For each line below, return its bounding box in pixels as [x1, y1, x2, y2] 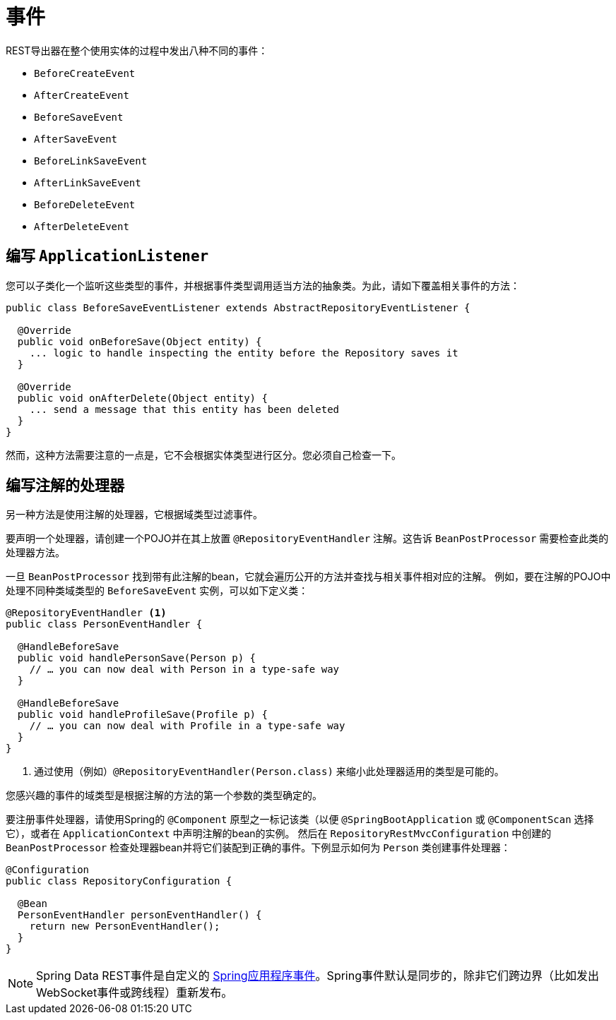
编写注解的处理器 [6, 476, 124, 495]
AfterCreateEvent [34, 89, 129, 101]
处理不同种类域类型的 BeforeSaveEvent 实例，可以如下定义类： [6, 584, 309, 597]
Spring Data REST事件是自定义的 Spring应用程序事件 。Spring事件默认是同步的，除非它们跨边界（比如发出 [36, 968, 599, 983]
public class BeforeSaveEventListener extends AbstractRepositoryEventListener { [6, 301, 470, 313]
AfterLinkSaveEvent [34, 176, 141, 188]
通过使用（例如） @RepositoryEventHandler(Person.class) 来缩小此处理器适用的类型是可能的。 [34, 765, 504, 778]
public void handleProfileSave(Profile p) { [17, 709, 268, 721]
